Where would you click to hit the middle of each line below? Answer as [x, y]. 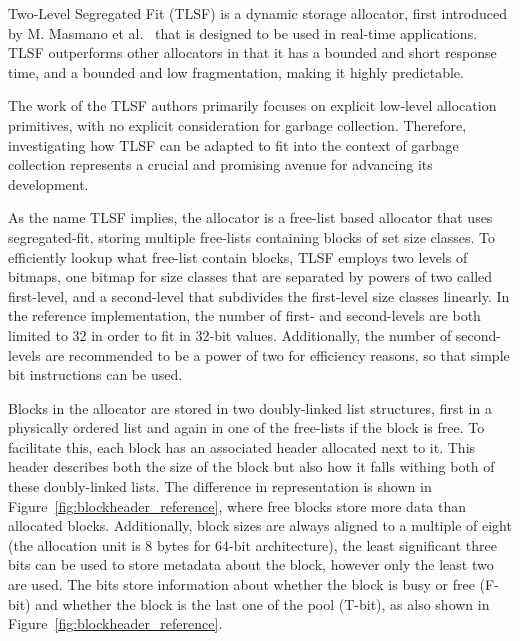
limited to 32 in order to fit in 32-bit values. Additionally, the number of [230, 334]
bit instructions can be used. [95, 374]
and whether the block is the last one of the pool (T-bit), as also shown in [262, 603]
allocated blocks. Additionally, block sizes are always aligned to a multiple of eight [260, 525]
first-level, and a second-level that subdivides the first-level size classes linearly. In [259, 295]
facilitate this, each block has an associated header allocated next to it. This [242, 446]
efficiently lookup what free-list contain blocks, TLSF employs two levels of [238, 256]
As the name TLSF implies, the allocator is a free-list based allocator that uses [250, 217]
